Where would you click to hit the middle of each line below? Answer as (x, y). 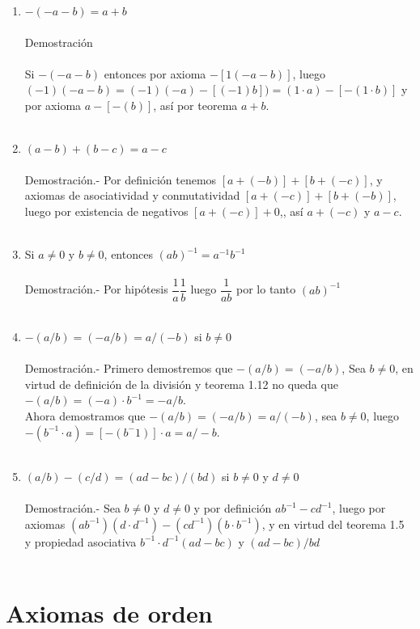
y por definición (233, 508)
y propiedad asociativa (81, 541)
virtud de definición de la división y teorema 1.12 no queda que (181, 384)
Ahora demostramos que (85, 415)
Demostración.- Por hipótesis (96, 289)
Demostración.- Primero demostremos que (129, 368)
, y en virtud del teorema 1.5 (333, 523)
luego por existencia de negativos (106, 211)
